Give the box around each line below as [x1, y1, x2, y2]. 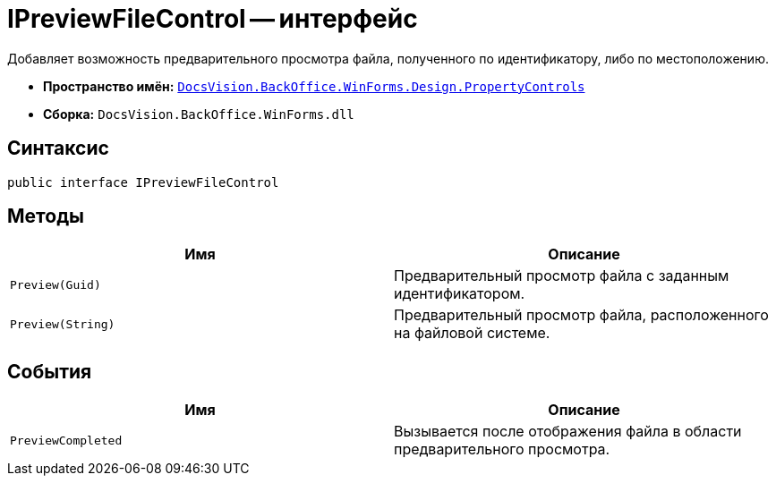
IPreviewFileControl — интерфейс [7, 4, 418, 34]
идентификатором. [394, 284, 525, 303]
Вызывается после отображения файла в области [394, 422, 742, 441]
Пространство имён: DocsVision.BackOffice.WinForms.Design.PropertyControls [43, 78, 585, 94]
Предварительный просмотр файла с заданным [394, 267, 729, 285]
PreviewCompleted [10, 433, 123, 447]
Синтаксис [7, 137, 109, 160]
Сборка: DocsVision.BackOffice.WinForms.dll [43, 106, 354, 122]
